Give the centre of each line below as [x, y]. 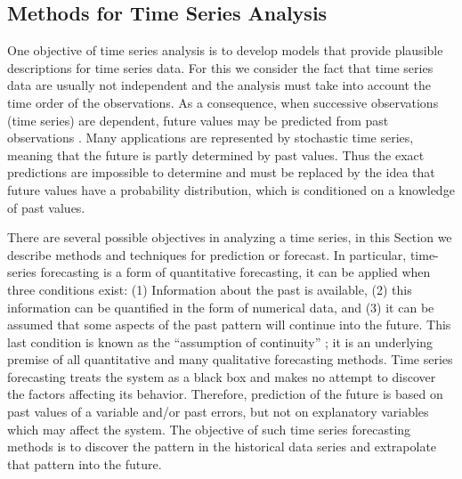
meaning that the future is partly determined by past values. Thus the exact [216, 154]
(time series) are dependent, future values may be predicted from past [198, 120]
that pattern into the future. [85, 463]
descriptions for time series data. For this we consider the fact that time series [220, 67]
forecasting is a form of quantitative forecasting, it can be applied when [235, 272]
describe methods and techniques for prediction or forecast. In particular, [207, 254]
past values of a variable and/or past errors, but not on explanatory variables [218, 412]
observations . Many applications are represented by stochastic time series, [211, 138]
